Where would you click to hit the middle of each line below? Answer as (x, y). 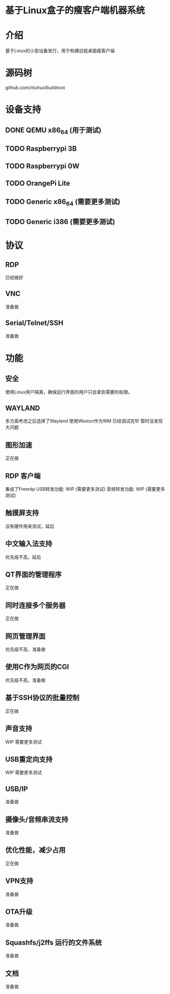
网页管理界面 (25, 636)
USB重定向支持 (29, 759)
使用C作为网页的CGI (37, 667)
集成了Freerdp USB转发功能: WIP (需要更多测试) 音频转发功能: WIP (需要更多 (85, 489)
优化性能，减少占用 (35, 850)
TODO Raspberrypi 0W (42, 166)
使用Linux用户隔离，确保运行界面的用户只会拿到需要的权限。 (69, 392)
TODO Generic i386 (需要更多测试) (60, 222)
